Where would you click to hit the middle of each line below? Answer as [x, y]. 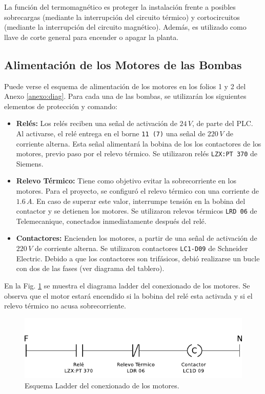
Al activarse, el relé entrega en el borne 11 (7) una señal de [111, 133]
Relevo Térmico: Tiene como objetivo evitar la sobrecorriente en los [126, 181]
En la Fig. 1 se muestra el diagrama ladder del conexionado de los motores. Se [127, 285]
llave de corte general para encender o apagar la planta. [91, 37]
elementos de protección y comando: [61, 106]
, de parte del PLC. [223, 123]
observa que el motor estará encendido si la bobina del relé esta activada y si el [128, 295]
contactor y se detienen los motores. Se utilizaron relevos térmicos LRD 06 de [137, 211]
